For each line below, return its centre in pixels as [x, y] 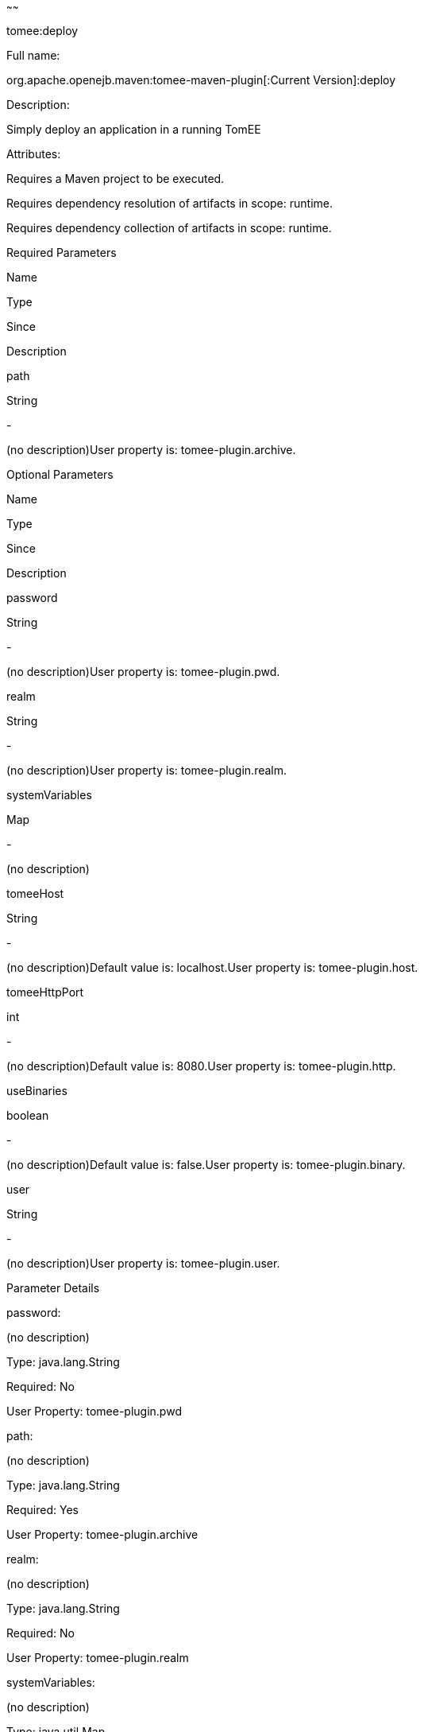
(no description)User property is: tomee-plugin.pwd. [143, 672]
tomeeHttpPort [45, 992]
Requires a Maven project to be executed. [116, 179]
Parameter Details [53, 1288]
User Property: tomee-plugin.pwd [94, 1411]
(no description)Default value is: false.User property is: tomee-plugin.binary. [206, 1165]
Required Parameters [62, 252]
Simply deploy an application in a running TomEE [134, 129]
